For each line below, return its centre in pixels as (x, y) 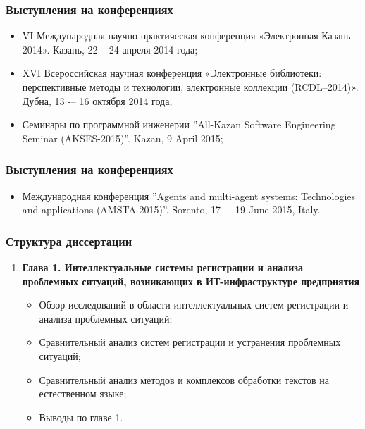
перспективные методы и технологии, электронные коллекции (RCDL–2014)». (190, 87)
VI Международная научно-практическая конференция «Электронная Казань (186, 36)
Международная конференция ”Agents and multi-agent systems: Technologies (189, 195)
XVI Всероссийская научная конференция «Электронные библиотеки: (172, 73)
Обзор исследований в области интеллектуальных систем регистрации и (194, 305)
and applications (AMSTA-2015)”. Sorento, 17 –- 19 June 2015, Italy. (171, 210)
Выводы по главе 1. (81, 417)
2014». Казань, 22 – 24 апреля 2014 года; (110, 49)
